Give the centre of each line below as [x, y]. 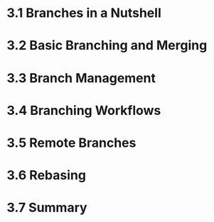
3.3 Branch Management [81, 78]
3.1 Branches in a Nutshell [84, 13]
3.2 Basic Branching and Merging [107, 46]
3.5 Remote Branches [71, 143]
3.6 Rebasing [47, 176]
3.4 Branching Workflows [84, 110]
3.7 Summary [47, 208]
